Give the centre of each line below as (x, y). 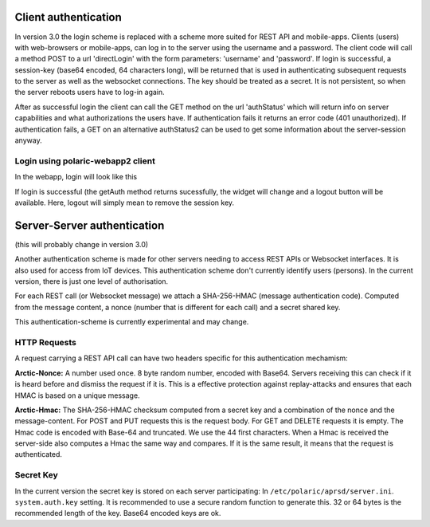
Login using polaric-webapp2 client (85, 161)
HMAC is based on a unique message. (77, 395)
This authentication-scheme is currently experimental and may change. (132, 322)
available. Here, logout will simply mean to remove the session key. (125, 203)
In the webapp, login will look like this (76, 177)
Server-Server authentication (90, 225)
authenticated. (39, 454)
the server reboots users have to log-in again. (90, 92)
